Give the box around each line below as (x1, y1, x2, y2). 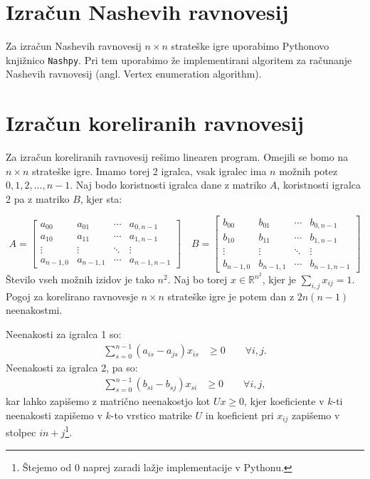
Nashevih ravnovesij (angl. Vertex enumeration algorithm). (6, 66, 262, 81)
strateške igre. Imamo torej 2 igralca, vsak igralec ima (32, 163, 267, 178)
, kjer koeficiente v (244, 394, 324, 409)
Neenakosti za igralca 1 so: (6, 327, 122, 341)
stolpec (6, 424, 36, 439)
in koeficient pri (205, 407, 274, 422)
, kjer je (262, 272, 296, 287)
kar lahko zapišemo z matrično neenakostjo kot (6, 394, 211, 409)
